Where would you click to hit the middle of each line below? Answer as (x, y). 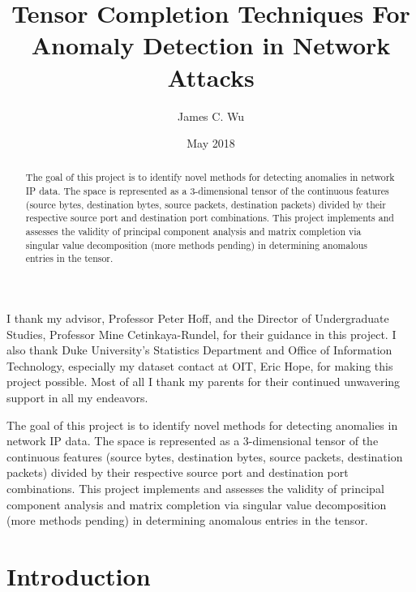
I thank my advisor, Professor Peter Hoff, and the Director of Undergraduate (198, 318)
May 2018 (211, 143)
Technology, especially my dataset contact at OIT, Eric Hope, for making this (200, 365)
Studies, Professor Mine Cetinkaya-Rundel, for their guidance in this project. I (202, 334)
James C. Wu (211, 116)
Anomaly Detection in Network (211, 45)
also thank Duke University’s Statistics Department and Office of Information (199, 350)
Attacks (211, 77)
